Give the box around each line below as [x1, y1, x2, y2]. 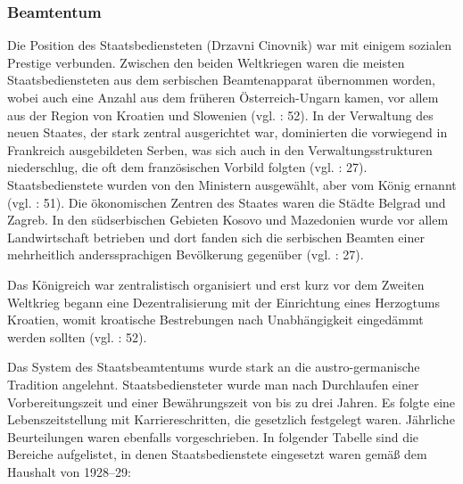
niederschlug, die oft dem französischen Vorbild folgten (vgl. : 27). [7, 158, 368, 176]
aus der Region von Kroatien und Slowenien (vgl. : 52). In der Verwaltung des [7, 105, 434, 124]
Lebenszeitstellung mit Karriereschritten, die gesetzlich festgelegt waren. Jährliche [7, 410, 455, 429]
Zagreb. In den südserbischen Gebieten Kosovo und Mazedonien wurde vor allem [7, 210, 449, 229]
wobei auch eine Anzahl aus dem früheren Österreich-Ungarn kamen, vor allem [7, 88, 439, 106]
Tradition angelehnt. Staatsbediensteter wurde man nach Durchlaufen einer [7, 374, 419, 393]
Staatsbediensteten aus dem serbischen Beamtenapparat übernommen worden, [7, 70, 435, 89]
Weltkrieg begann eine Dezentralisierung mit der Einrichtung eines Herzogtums [7, 292, 441, 311]
